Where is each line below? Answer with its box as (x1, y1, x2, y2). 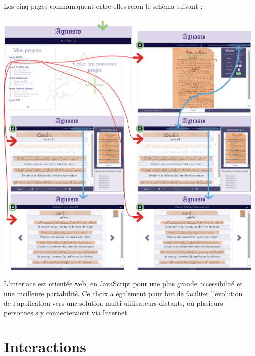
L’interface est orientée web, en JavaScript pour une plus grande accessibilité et (4, 278, 243, 289)
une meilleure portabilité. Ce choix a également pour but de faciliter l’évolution (4, 288, 243, 298)
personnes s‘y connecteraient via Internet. (4, 307, 129, 318)
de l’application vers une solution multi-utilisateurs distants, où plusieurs (4, 298, 223, 308)
